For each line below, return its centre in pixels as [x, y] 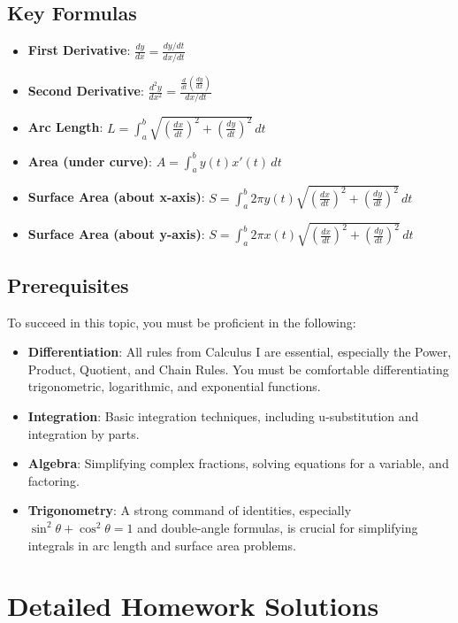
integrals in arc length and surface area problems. [162, 545]
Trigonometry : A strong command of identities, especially [190, 510]
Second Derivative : [86, 91]
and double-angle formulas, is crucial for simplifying [278, 527]
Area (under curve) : [90, 161]
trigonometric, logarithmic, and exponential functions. [174, 386]
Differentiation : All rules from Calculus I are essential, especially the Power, [240, 352]
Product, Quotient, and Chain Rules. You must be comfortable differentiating [238, 369]
